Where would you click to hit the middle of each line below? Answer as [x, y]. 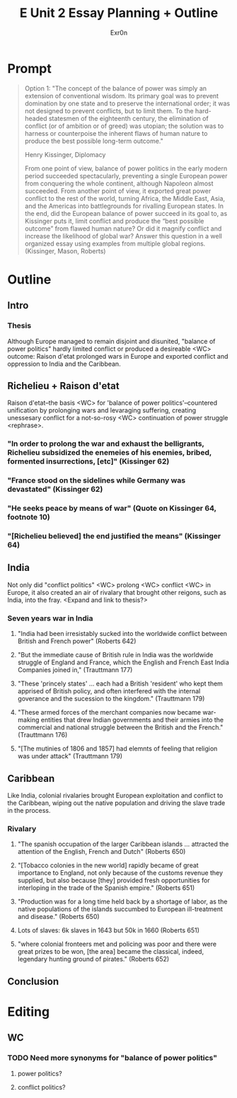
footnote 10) [29, 517]
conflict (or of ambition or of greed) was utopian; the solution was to [124, 126]
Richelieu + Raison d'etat [63, 386]
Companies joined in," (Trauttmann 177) [75, 670]
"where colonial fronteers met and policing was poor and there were [117, 944]
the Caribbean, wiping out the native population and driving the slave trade [116, 803]
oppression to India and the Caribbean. [64, 364]
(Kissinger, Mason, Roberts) [65, 251]
